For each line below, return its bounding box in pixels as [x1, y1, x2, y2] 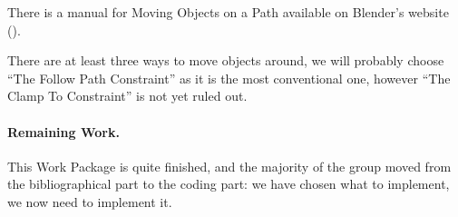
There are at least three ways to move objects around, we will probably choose [7, 51, 444, 70]
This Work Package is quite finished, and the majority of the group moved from [7, 156, 452, 175]
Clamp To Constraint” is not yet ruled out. [7, 86, 248, 105]
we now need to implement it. [7, 192, 172, 211]
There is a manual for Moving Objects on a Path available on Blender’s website [7, 3, 449, 21]
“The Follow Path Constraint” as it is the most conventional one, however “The [7, 68, 451, 87]
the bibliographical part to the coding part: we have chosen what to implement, [7, 174, 450, 193]
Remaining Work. [7, 122, 120, 141]
